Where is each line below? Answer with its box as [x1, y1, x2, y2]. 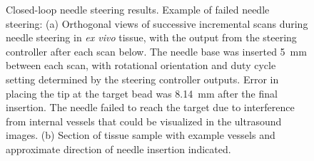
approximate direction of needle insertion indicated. [6, 141, 231, 156]
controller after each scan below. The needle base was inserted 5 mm [6, 43, 307, 58]
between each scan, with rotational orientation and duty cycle [6, 58, 276, 73]
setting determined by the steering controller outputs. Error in [6, 71, 279, 86]
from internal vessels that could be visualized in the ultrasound [6, 113, 282, 128]
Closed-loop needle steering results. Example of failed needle [6, 2, 270, 16]
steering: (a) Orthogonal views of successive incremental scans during [6, 16, 308, 31]
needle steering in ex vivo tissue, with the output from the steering [6, 30, 297, 45]
